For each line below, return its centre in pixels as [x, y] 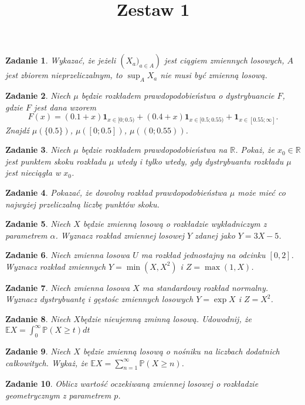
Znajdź [17, 130]
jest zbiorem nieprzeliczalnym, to [64, 75]
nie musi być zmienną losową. [214, 75]
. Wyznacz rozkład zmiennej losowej [120, 235]
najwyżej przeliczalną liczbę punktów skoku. [82, 204]
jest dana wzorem [65, 107]
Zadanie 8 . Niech [38, 319]
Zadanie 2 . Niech [38, 96]
